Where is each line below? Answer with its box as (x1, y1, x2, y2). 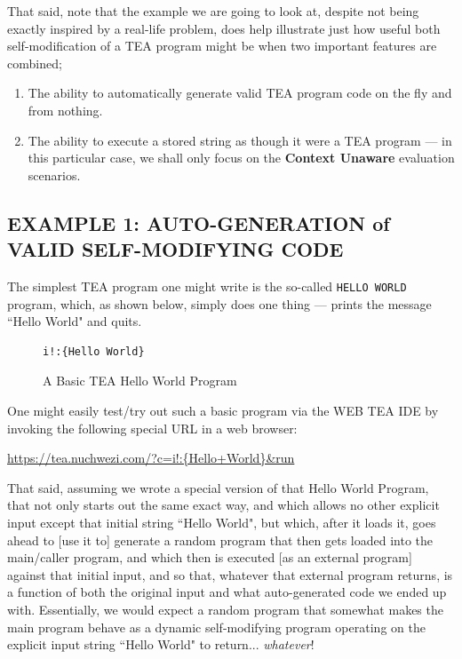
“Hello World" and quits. (7, 312, 142, 330)
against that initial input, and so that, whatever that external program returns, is (7, 565, 453, 584)
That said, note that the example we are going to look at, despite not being (7, 2, 419, 20)
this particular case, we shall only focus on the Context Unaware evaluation (28, 148, 455, 167)
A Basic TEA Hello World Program (43, 371, 237, 390)
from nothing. (28, 100, 103, 119)
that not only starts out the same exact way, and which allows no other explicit (7, 496, 440, 514)
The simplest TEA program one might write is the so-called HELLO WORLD (7, 276, 407, 295)
